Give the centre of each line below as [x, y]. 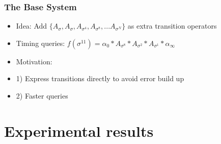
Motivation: [34, 61]
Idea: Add [32, 26]
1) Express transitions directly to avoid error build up [100, 78]
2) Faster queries [42, 95]
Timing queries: [40, 43]
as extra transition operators [172, 26]
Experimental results [79, 130]
